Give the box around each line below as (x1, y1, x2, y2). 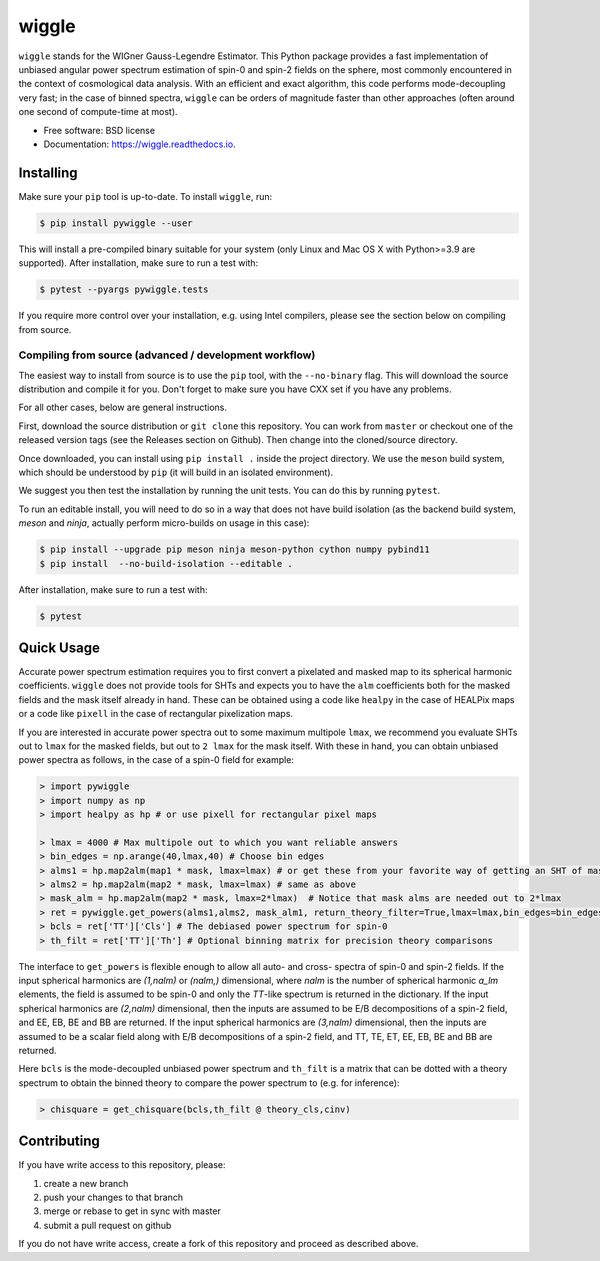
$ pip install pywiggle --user (39, 217, 194, 229)
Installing (18, 164, 79, 181)
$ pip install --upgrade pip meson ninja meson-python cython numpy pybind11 (39, 544, 430, 555)
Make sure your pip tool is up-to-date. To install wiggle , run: (18, 190, 273, 202)
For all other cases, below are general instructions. (18, 401, 227, 414)
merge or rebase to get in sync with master (43, 1205, 222, 1217)
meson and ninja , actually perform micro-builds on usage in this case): (18, 517, 310, 529)
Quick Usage (18, 639, 100, 656)
